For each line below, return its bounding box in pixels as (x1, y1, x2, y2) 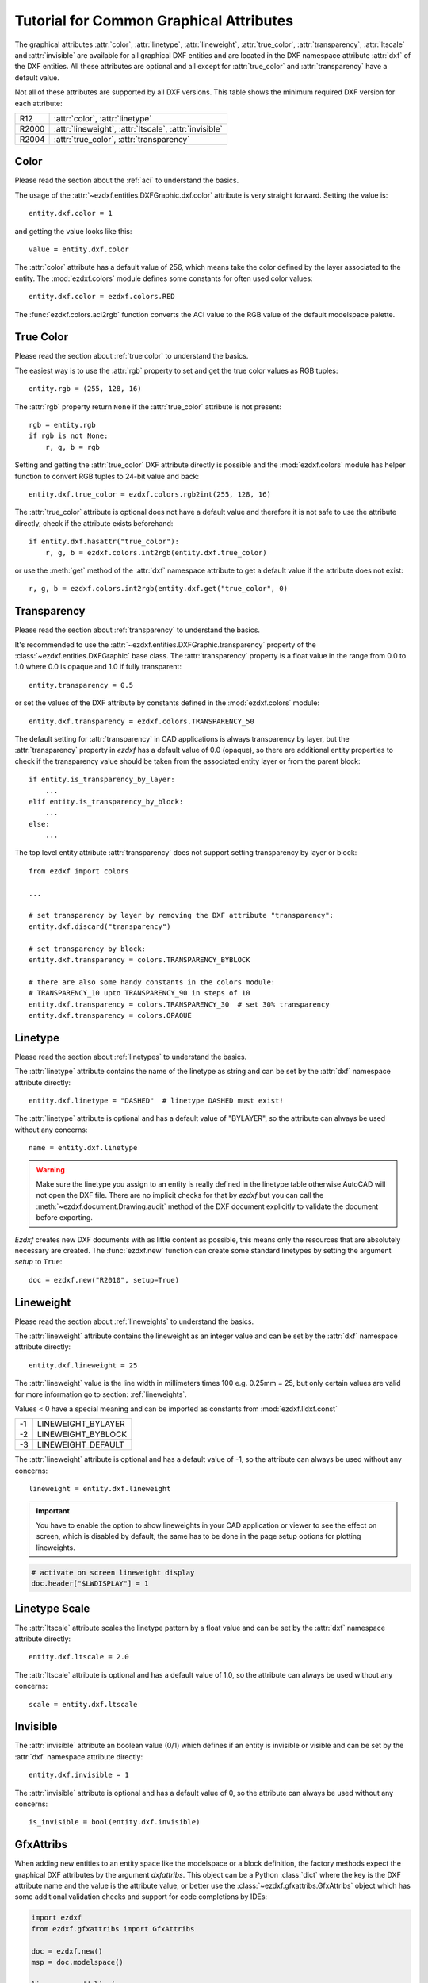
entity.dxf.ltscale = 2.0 (29, 1652, 130, 1662)
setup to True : (14, 1257, 63, 1267)
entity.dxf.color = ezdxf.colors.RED (29, 292, 176, 301)
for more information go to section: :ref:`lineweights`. (14, 1389, 187, 1399)
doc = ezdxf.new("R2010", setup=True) (29, 1275, 180, 1284)
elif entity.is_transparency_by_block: (29, 797, 184, 806)
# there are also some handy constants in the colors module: (29, 977, 276, 987)
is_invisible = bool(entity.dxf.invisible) (29, 1817, 201, 1827)
